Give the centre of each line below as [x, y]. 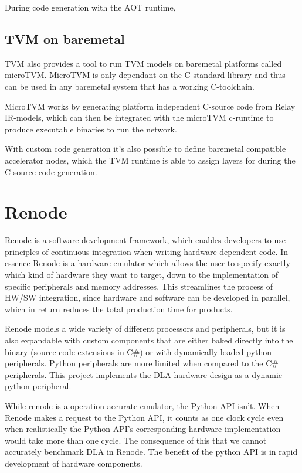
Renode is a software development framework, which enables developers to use [145, 240]
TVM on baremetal [65, 38]
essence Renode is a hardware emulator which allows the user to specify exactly [147, 263]
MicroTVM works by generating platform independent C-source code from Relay [150, 106]
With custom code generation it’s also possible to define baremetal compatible [145, 149]
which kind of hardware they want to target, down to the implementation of [142, 275]
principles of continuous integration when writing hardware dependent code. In [147, 251]
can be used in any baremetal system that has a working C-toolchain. [130, 86]
